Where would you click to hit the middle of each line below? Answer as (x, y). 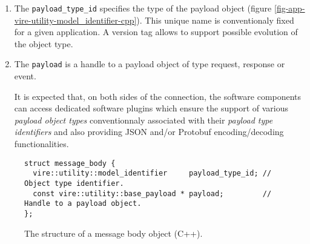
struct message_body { (70, 163)
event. (25, 76)
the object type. (44, 43)
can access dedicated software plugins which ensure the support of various (151, 108)
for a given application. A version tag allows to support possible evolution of (156, 32)
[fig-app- (290, 8)
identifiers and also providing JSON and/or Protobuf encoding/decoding (149, 132)
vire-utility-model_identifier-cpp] (75, 20)
